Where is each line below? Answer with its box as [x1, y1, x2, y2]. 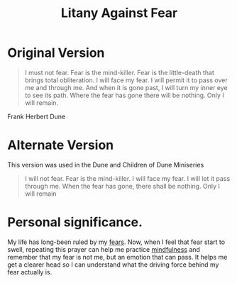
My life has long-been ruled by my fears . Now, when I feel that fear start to [7, 238, 226, 246]
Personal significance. [7, 214, 143, 231]
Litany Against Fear [60, 5, 178, 21]
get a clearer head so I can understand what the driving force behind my [7, 260, 219, 269]
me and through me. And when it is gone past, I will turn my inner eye [24, 83, 228, 91]
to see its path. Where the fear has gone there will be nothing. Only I [24, 91, 225, 99]
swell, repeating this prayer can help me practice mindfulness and [7, 245, 201, 253]
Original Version [7, 45, 105, 61]
